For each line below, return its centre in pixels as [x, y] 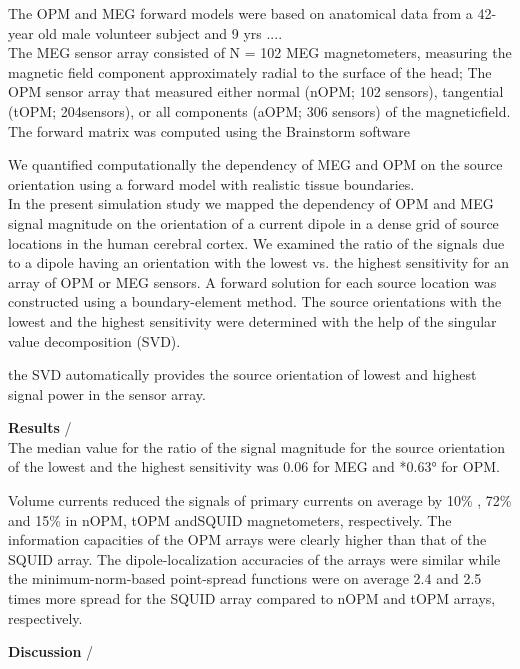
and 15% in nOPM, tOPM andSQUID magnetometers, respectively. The [230, 519]
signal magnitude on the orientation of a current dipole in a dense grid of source [253, 222]
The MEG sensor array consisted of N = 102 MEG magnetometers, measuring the [260, 52]
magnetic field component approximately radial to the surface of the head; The [250, 71]
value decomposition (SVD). [94, 340]
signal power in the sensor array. [107, 393]
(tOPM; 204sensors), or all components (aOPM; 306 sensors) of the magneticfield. [259, 110]
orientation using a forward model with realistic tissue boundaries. [211, 183]
